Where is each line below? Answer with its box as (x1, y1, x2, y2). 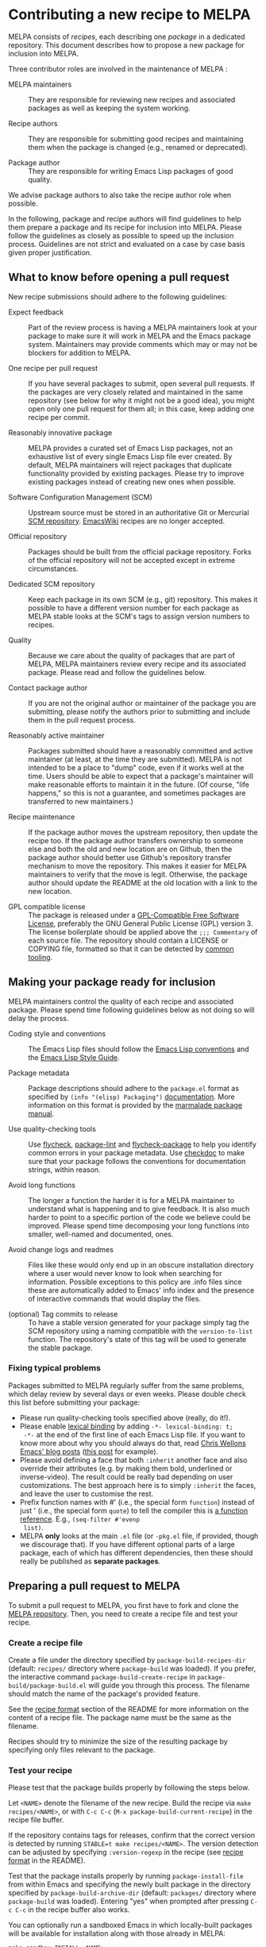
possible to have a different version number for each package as (28, 603, 240, 612)
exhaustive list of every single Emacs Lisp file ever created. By (28, 451, 233, 461)
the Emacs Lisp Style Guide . (28, 1052, 121, 1062)
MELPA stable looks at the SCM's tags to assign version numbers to (28, 611, 250, 621)
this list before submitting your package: (8, 1398, 141, 1407)
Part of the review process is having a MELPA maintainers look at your (28, 322, 258, 332)
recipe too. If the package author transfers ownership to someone (28, 835, 244, 845)
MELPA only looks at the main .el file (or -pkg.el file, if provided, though (19, 1531, 259, 1540)
